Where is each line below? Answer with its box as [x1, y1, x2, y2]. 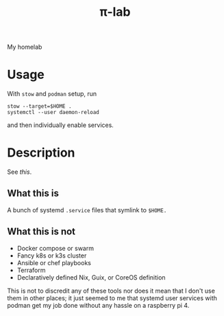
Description [7, 145, 75, 161]
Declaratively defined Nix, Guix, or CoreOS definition [16, 273, 166, 282]
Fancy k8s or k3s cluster [16, 251, 87, 260]
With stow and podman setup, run [7, 90, 97, 98]
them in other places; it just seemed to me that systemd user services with [7, 293, 218, 302]
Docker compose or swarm [16, 244, 95, 252]
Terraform [16, 266, 46, 274]
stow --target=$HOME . [7, 103, 72, 110]
